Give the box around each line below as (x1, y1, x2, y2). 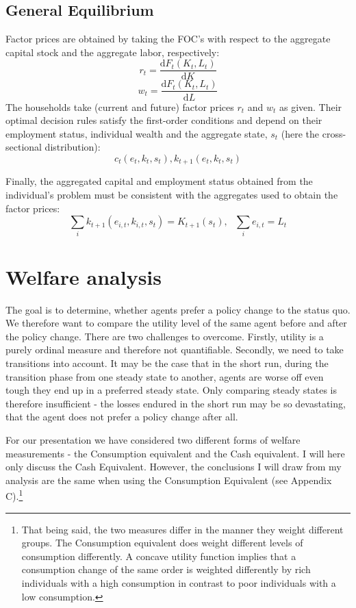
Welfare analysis (5, 262, 162, 290)
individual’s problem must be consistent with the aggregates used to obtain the (5, 187, 338, 201)
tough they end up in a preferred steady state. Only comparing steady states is (5, 383, 338, 397)
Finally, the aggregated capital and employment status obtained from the (5, 174, 313, 188)
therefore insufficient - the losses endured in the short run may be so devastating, (5, 396, 346, 410)
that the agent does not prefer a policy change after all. (5, 409, 238, 424)
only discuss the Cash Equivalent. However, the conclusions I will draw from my (5, 459, 342, 474)
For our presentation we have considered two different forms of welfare (5, 432, 301, 446)
